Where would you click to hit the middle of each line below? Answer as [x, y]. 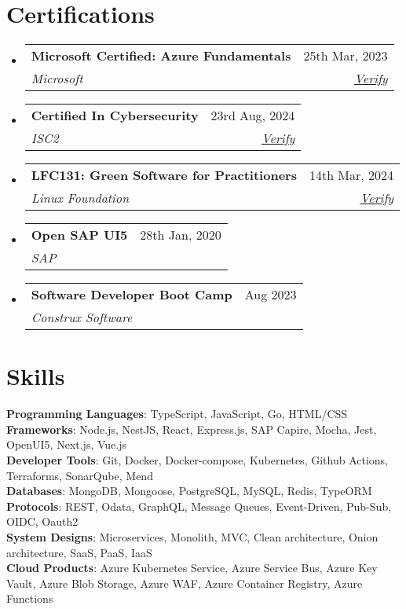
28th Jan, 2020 [181, 235]
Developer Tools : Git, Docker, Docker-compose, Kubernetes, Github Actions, [197, 460]
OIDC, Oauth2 [42, 521]
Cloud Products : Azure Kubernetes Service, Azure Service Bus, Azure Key [192, 568]
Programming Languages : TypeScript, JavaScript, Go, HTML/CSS [177, 414]
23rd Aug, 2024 [253, 116]
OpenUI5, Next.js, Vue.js [67, 444]
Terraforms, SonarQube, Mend [80, 475]
